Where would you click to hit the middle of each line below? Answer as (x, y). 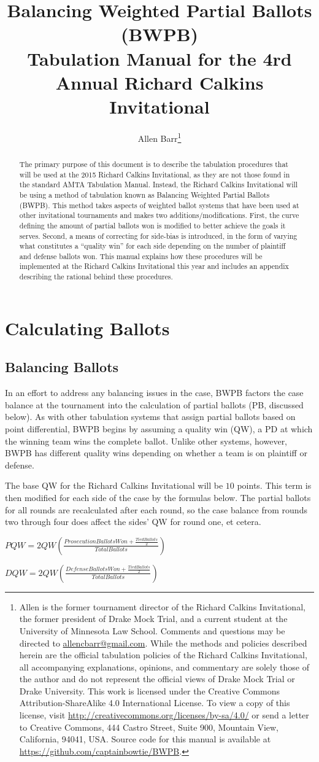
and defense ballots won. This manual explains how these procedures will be (141, 256)
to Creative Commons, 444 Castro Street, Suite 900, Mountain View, (149, 727)
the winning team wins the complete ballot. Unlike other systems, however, (146, 441)
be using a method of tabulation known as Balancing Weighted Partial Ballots (144, 194)
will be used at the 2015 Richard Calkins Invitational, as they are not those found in (155, 174)
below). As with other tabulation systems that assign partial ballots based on (150, 417)
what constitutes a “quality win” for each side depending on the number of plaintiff (152, 246)
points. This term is (274, 485)
